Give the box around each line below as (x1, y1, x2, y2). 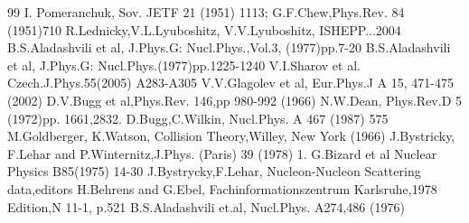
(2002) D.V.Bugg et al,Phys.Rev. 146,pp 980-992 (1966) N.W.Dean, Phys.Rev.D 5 (7, 90, 463, 109)
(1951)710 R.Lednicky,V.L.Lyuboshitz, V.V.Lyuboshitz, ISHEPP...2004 (7, 20, 401, 39)
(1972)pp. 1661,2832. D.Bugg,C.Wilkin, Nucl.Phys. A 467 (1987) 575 (7, 108, 389, 127)
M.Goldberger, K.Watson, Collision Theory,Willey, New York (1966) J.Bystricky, (7, 126, 455, 145)
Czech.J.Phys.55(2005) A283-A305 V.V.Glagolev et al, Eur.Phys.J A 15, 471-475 (7, 73, 454, 92)
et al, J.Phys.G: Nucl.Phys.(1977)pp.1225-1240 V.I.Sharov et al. (7, 55, 361, 74)
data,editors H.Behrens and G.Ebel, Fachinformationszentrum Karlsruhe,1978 (7, 179, 437, 198)
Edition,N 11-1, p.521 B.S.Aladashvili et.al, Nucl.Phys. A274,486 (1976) (7, 197, 405, 216)
